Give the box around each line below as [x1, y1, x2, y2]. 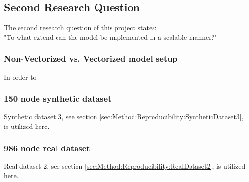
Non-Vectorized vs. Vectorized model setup [4, 53, 178, 65]
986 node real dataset [4, 142, 90, 154]
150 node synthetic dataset [4, 92, 112, 105]
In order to [4, 72, 37, 82]
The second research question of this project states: [4, 22, 157, 33]
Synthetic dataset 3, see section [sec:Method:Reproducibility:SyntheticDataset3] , [4, 111, 244, 122]
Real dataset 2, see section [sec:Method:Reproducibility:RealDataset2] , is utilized [4, 161, 246, 171]
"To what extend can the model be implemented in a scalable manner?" [4, 32, 217, 42]
